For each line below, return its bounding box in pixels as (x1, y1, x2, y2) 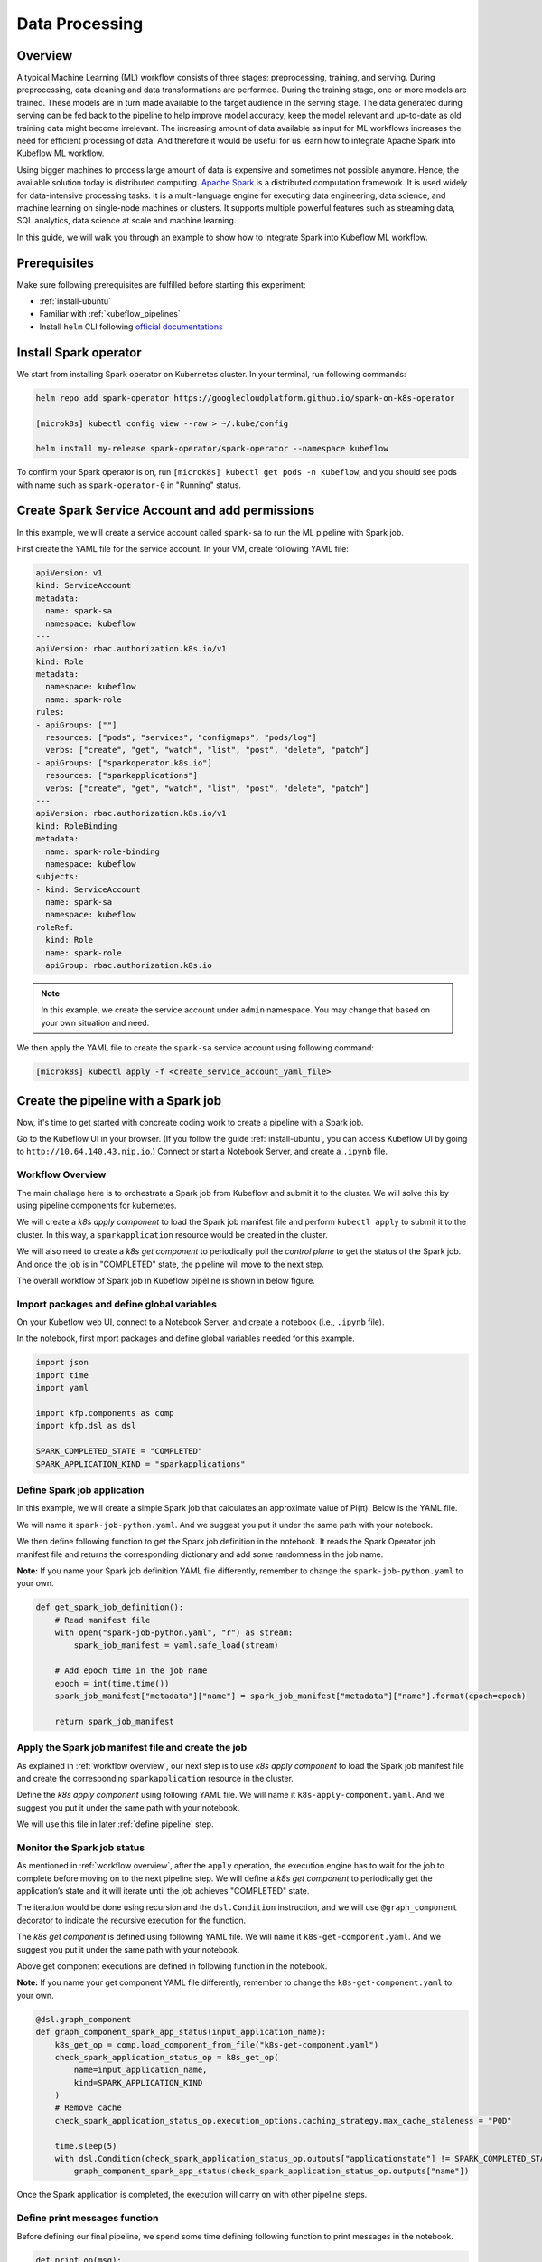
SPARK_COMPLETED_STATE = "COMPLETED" (35, 1446, 203, 1457)
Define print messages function (16, 2212, 159, 2225)
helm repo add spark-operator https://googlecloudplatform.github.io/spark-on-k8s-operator (35, 393, 455, 403)
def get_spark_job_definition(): (35, 1602, 184, 1612)
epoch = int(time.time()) (54, 1678, 170, 1688)
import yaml (35, 1383, 89, 1393)
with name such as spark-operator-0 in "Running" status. (16, 480, 241, 490)
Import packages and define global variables (16, 1297, 217, 1310)
